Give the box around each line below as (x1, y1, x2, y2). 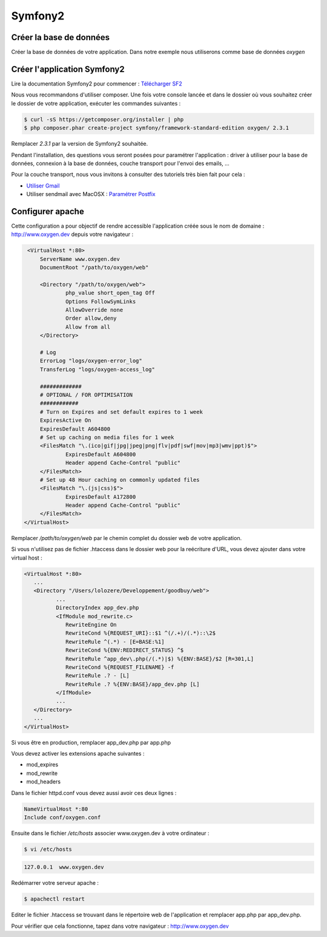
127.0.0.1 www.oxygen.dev (24, 864, 104, 871)
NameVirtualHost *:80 (24, 805, 88, 813)
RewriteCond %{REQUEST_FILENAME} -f (65, 663, 174, 671)
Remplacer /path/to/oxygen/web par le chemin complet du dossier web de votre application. (11, 534, 242, 541)
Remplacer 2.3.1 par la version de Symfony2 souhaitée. (11, 140, 148, 147)
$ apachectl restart (24, 896, 85, 902)
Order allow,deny (65, 315, 117, 322)
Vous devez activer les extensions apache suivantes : (11, 750, 145, 757)
